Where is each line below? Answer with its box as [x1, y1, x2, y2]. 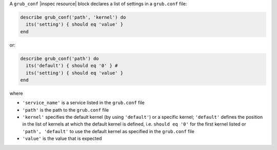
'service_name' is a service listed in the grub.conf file [22, 100, 145, 106]
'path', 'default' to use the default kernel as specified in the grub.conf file [22, 128, 194, 134]
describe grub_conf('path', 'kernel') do [20, 14, 126, 20]
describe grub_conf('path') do [20, 55, 100, 61]
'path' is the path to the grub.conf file [22, 106, 109, 113]
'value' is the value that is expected [22, 136, 102, 142]
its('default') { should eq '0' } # [26, 63, 118, 69]
